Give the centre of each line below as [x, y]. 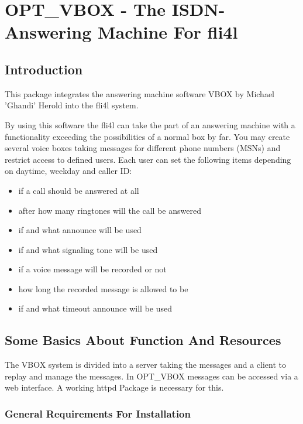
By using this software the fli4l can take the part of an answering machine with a [150, 124]
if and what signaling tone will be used [88, 249]
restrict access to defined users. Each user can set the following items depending [148, 159]
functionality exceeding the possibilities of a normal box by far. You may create [147, 136]
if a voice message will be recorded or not [92, 269]
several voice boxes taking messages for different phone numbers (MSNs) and [143, 148]
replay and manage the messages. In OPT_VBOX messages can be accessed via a [151, 376]
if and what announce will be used [80, 230]
